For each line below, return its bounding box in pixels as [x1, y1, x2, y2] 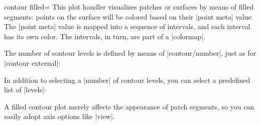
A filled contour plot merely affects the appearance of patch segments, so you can [4, 101, 254, 111]
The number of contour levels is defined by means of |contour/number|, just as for [4, 48, 256, 58]
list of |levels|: [4, 84, 46, 95]
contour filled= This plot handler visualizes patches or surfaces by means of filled [4, 2, 254, 12]
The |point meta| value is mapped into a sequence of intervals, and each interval [4, 21, 250, 32]
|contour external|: [4, 57, 61, 68]
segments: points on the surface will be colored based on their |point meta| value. [4, 11, 253, 22]
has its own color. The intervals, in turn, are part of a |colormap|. [4, 31, 206, 41]
